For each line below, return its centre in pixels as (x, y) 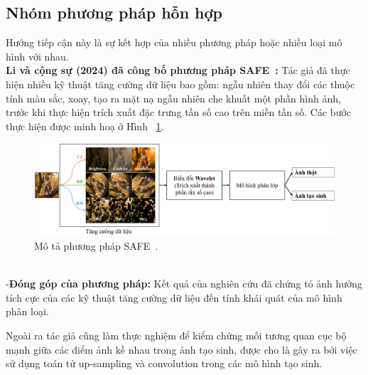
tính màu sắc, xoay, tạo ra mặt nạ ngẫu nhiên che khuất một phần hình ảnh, (173, 98)
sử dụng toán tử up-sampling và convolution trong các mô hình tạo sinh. (164, 363)
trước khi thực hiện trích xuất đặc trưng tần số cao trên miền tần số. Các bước (179, 112)
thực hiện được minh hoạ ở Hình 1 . (85, 126)
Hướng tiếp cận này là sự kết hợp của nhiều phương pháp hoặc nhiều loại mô (174, 42)
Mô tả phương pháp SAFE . (96, 246)
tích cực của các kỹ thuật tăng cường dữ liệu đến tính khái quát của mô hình (174, 297)
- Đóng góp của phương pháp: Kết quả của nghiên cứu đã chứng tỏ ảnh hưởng (184, 284)
